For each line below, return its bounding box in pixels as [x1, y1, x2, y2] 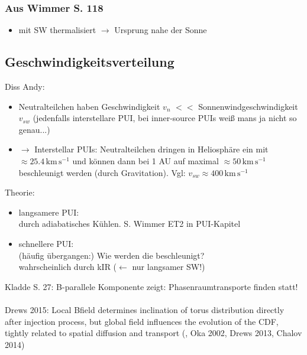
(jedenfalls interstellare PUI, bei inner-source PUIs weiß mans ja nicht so [33, 112, 297, 124]
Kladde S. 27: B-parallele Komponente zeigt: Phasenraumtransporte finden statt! [5, 280, 298, 292]
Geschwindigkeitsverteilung [5, 53, 174, 71]
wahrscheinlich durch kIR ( [18, 260, 117, 273]
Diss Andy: [5, 80, 45, 93]
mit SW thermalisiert [18, 24, 96, 36]
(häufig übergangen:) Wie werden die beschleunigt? [18, 249, 205, 261]
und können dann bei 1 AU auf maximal [72, 154, 219, 167]
